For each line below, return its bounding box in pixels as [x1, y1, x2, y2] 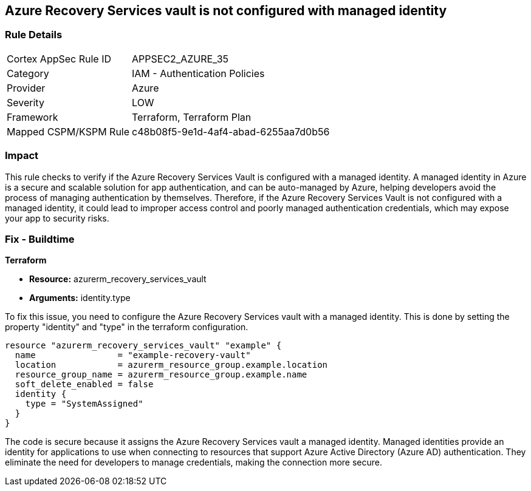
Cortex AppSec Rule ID [7, 52, 112, 65]
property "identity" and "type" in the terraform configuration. [5, 322, 248, 333]
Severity [7, 96, 44, 109]
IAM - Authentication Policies [132, 67, 265, 80]
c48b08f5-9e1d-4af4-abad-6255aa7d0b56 [132, 125, 330, 138]
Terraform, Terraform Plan [132, 110, 252, 123]
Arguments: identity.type [29, 293, 131, 303]
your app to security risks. [5, 212, 109, 223]
